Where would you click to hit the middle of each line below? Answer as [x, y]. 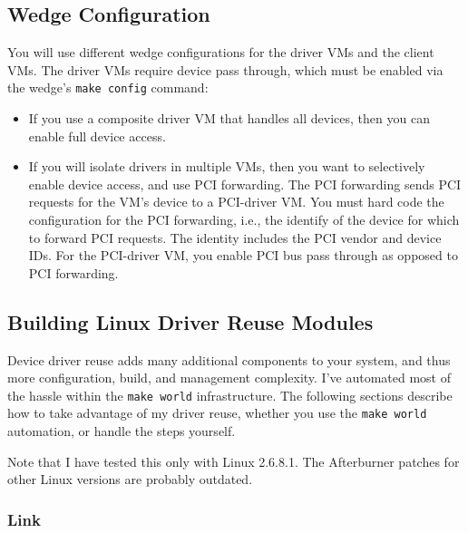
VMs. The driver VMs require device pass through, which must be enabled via [225, 69]
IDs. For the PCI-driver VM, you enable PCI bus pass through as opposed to [243, 255]
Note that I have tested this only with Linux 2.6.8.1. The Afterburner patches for [234, 461]
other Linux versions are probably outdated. [130, 479]
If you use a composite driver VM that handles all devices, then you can [229, 118]
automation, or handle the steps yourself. [122, 431]
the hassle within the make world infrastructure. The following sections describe [230, 395]
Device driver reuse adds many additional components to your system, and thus [229, 359]
